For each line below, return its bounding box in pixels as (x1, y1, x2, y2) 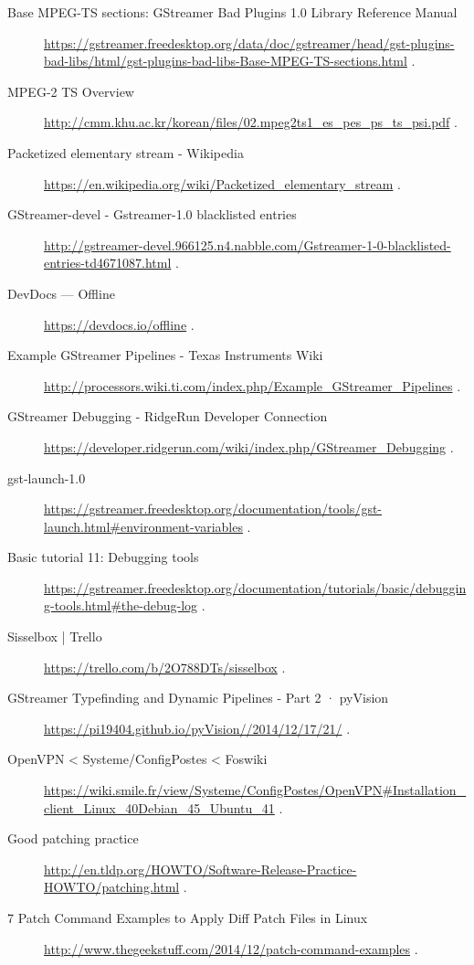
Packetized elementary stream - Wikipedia (7, 143, 244, 162)
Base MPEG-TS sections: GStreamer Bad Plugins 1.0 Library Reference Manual (7, 3, 458, 21)
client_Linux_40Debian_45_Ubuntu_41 (44, 798, 275, 817)
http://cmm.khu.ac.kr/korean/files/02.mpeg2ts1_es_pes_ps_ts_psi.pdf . (44, 112, 458, 132)
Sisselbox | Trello (7, 627, 102, 646)
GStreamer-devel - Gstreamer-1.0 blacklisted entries (7, 205, 297, 224)
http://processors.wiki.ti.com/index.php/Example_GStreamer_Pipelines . (44, 376, 461, 395)
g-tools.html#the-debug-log (44, 596, 198, 615)
